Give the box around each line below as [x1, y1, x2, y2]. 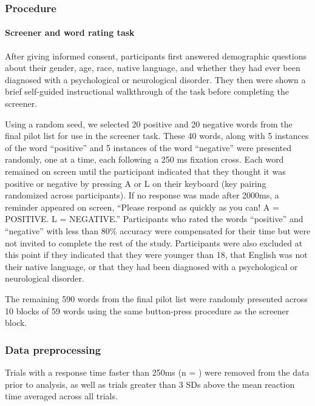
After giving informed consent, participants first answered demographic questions [5, 49, 307, 62]
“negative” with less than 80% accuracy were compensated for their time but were [5, 224, 311, 237]
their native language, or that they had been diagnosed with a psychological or [5, 260, 298, 272]
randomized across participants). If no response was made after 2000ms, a [5, 189, 279, 201]
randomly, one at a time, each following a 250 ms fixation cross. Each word [5, 153, 284, 166]
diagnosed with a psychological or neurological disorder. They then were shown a [5, 73, 306, 86]
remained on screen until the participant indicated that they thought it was [5, 164, 286, 177]
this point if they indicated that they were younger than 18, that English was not [5, 248, 308, 261]
